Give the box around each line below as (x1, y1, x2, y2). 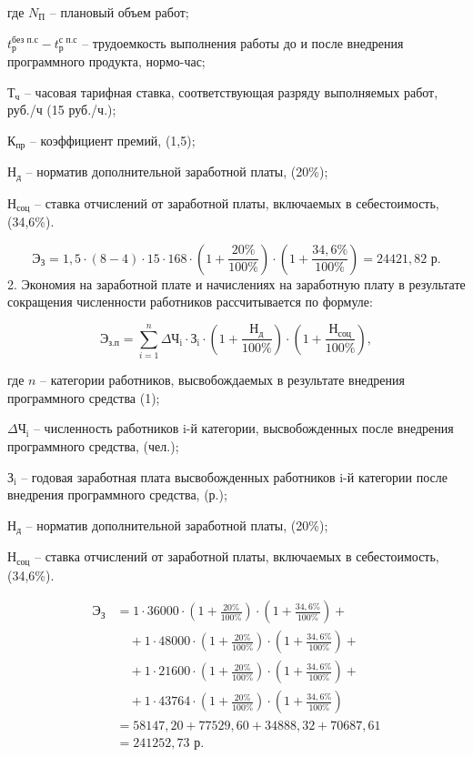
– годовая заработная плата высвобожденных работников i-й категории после (21, 467, 448, 486)
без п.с (12, 35, 38, 45)
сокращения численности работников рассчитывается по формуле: (7, 292, 373, 311)
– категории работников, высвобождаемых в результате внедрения (40, 370, 405, 389)
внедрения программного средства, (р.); (7, 485, 227, 504)
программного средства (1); (7, 388, 160, 407)
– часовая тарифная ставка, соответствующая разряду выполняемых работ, (24, 82, 438, 101)
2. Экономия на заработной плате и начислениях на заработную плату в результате (7, 274, 466, 293)
